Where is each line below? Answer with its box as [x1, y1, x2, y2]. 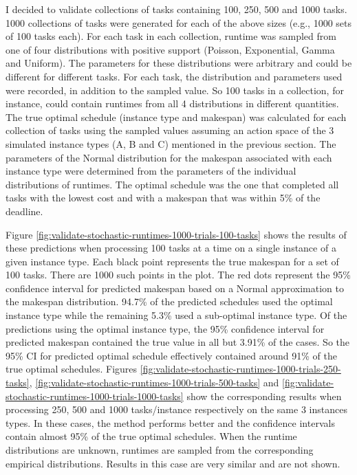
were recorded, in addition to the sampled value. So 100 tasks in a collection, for [6, 82, 344, 97]
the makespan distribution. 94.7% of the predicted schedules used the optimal [6, 294, 333, 309]
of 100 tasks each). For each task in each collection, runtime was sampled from [6, 29, 336, 43]
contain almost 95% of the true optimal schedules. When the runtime [6, 429, 297, 443]
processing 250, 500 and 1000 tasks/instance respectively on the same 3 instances [6, 402, 347, 417]
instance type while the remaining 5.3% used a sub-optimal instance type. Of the [6, 308, 347, 322]
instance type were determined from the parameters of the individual [6, 164, 296, 178]
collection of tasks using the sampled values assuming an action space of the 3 [6, 123, 334, 137]
